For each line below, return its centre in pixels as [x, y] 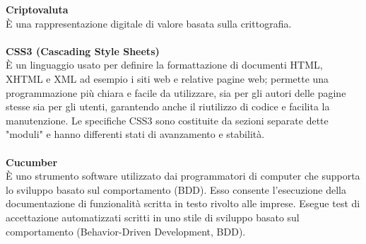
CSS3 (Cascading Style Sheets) [83, 51]
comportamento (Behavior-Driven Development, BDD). [126, 231]
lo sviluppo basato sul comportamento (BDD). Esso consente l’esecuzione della [176, 189]
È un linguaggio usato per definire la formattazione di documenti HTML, [164, 65]
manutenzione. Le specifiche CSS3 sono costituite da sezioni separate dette [167, 120]
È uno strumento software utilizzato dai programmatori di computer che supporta [183, 176]
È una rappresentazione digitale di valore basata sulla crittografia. [149, 23]
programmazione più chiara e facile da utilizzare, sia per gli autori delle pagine [176, 92]
